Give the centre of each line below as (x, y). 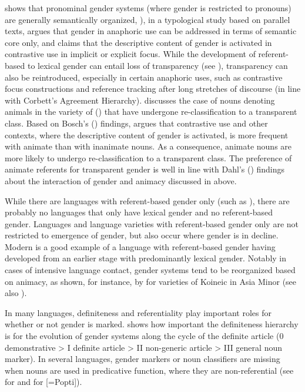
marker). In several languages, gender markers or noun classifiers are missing (143, 359)
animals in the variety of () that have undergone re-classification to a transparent (151, 112)
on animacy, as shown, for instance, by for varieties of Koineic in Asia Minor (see (151, 281)
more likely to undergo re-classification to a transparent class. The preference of (148, 157)
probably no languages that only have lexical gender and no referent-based (139, 212)
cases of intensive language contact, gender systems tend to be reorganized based (150, 270)
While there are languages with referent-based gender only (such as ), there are (147, 200)
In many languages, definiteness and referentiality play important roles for (138, 312)
